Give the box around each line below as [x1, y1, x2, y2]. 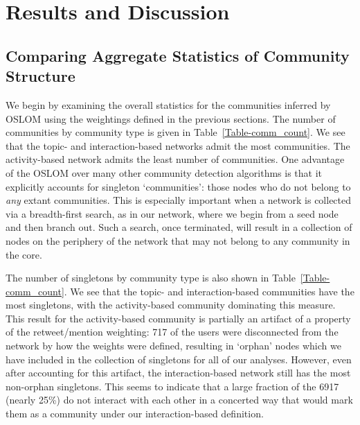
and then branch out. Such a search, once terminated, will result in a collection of [6, 220, 352, 234]
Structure [6, 65, 75, 87]
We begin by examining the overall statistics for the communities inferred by [6, 97, 331, 112]
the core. [6, 247, 42, 261]
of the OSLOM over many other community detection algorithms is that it [6, 165, 323, 180]
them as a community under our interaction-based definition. [6, 406, 264, 421]
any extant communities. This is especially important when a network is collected [6, 193, 352, 207]
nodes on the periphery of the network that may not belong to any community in [6, 233, 350, 248]
